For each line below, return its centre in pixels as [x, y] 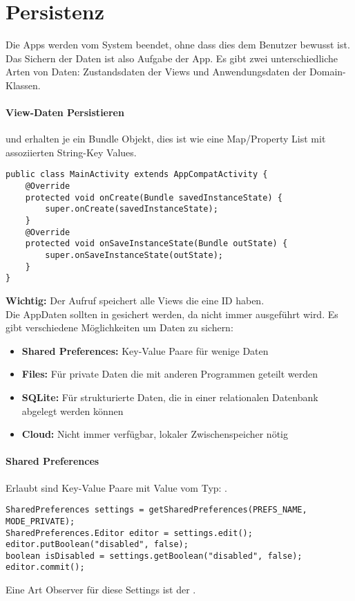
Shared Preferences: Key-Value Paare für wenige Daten [145, 350]
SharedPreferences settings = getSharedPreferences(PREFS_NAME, [156, 510]
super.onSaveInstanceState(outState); [134, 256]
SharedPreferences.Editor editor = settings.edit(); [129, 533]
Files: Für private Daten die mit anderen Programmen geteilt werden [170, 374]
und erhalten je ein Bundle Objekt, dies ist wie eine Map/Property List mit [166, 139]
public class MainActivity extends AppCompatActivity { [137, 175]
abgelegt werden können [73, 410]
